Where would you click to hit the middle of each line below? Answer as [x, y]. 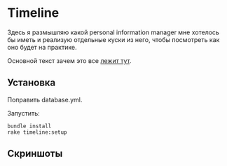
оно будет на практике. [42, 47]
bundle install [29, 126]
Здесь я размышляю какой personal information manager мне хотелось [113, 32]
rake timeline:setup [37, 132]
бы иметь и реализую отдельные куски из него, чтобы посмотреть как [113, 39]
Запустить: [23, 113]
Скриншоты [35, 154]
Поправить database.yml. [45, 99]
